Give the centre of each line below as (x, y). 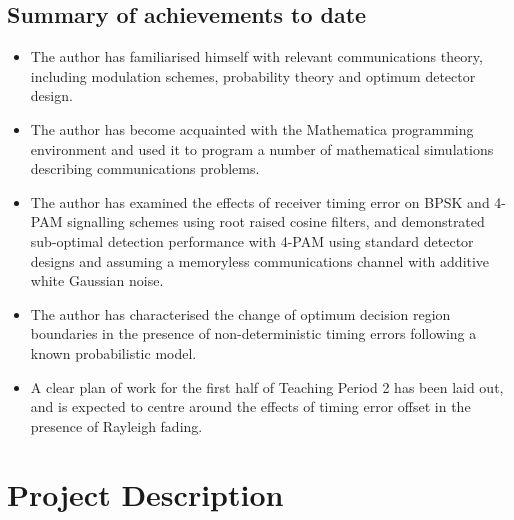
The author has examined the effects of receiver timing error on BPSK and (260, 201)
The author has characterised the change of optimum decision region (240, 313)
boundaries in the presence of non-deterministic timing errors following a (253, 333)
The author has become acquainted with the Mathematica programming (252, 128)
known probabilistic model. (113, 352)
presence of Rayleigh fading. (116, 425)
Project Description (145, 494)
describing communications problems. (145, 168)
